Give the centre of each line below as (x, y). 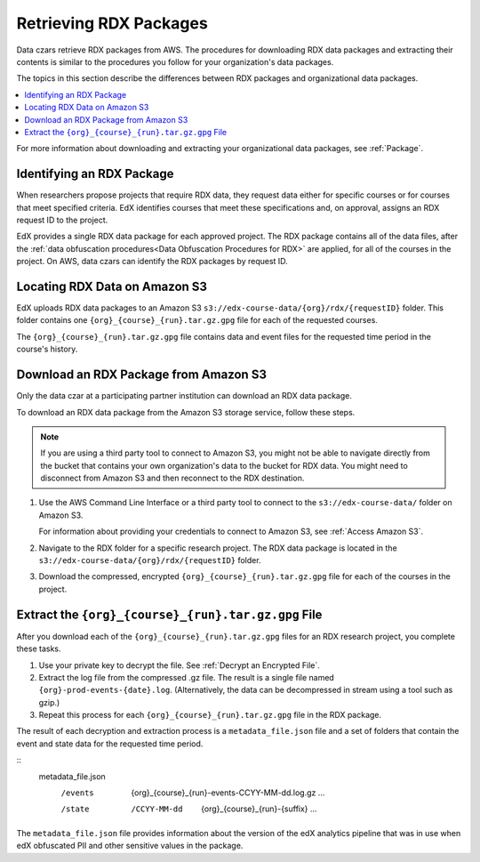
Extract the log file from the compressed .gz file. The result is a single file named (187, 677)
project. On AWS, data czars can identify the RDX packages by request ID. (152, 262)
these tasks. (39, 649)
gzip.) (49, 702)
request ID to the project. (62, 220)
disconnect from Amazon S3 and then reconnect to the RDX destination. (172, 478)
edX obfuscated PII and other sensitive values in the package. (130, 846)
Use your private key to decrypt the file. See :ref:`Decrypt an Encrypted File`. (179, 665)
